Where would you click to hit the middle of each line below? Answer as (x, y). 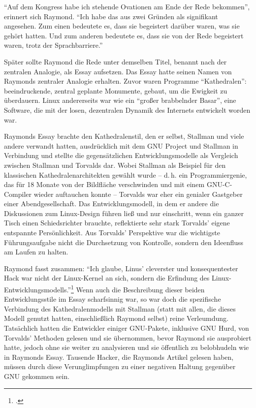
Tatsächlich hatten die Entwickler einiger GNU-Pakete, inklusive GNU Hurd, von (127, 328)
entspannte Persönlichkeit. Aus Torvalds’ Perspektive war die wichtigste (112, 233)
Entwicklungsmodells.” (38, 289)
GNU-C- (219, 184)
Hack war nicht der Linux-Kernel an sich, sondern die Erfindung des (107, 278)
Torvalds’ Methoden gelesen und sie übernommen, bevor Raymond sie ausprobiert (128, 337)
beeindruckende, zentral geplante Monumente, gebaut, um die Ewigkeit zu (116, 90)
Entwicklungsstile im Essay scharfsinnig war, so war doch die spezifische (112, 299)
